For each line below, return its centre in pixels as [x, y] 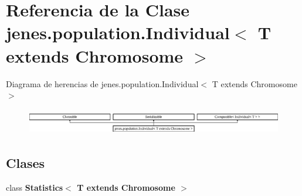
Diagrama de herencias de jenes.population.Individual [102, 83]
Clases [26, 162]
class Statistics [35, 187]
